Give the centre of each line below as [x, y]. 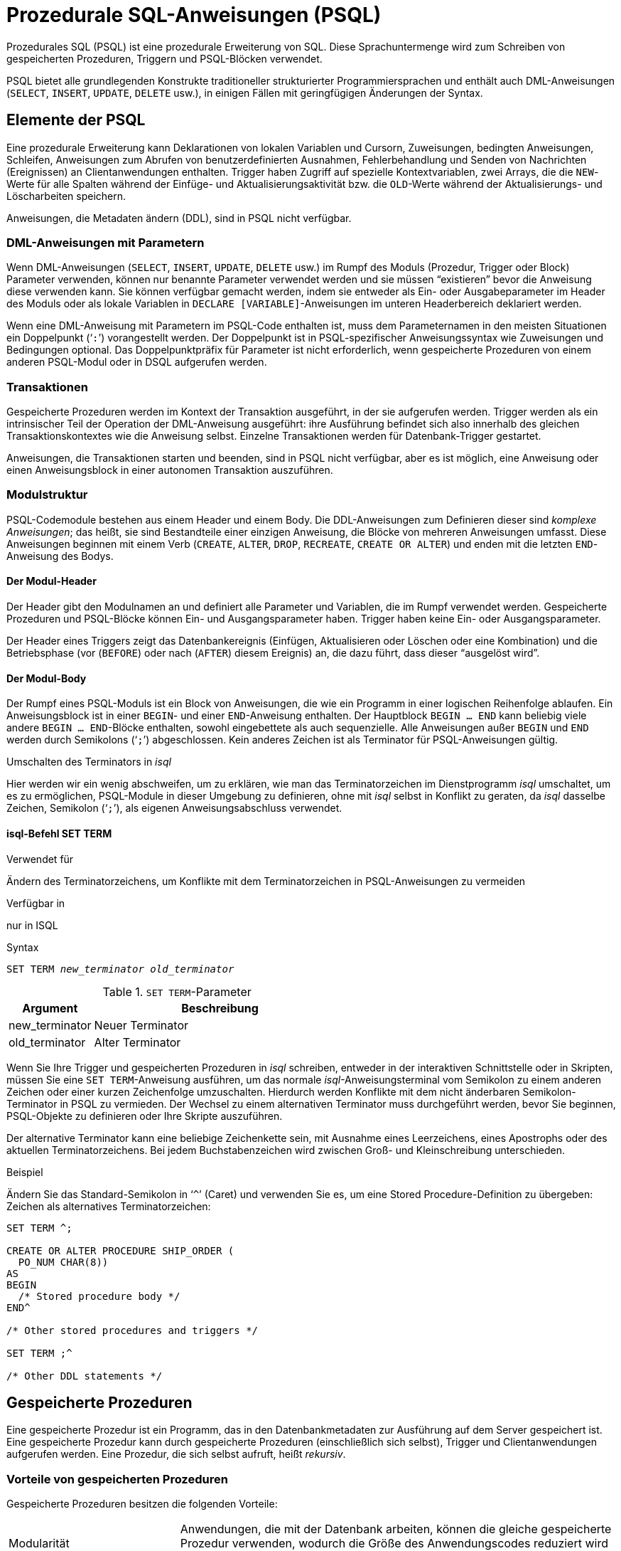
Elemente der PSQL [76, 120]
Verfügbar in [36, 903]
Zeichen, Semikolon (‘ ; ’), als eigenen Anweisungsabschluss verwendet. [174, 808]
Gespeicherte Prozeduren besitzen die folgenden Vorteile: [142, 1504]
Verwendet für [40, 859]
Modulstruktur [47, 495]
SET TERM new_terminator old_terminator [120, 969]
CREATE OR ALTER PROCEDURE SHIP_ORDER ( [120, 1250]
